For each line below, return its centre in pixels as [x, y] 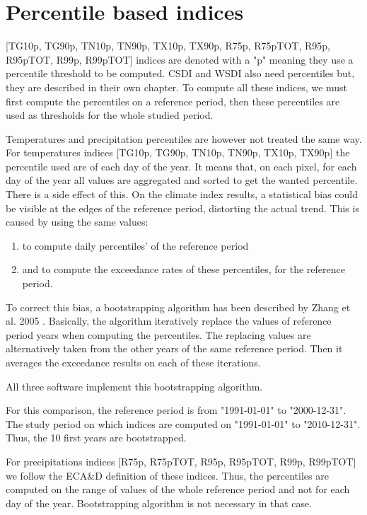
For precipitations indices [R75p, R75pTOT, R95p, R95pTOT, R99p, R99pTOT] [181, 461]
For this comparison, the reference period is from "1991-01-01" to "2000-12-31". [176, 410]
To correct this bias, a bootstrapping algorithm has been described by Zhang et [178, 307]
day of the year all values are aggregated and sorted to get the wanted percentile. [182, 180]
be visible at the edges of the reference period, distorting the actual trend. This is [182, 208]
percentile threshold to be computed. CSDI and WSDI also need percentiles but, [180, 73]
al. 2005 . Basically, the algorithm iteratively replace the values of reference [169, 321]
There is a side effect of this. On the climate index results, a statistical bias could [182, 194]
